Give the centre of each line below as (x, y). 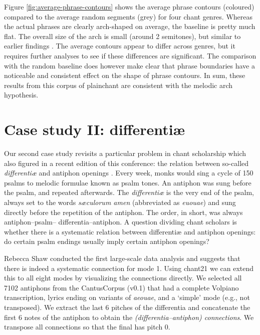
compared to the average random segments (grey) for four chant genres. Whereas (128, 16)
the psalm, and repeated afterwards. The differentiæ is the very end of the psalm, (129, 192)
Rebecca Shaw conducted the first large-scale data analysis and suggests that (122, 258)
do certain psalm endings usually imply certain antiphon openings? (107, 241)
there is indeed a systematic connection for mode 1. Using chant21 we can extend (129, 268)
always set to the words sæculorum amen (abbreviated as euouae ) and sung (120, 202)
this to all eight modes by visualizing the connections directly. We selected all (123, 278)
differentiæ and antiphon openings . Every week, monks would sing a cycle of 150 (129, 173)
